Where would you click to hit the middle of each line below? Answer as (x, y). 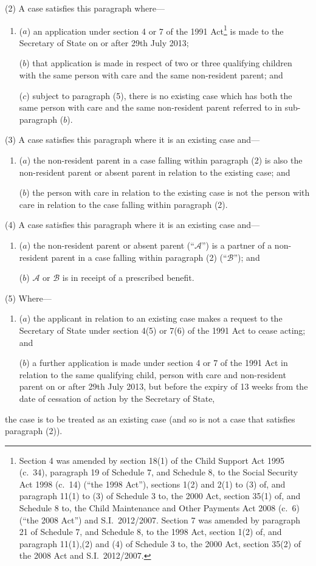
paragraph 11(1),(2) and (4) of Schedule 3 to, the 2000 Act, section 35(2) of (160, 543)
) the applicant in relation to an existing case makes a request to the (155, 318)
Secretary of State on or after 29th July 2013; (104, 42)
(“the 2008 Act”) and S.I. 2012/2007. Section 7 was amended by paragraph (160, 519)
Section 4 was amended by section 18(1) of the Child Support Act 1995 (152, 460)
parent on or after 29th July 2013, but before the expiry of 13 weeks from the (163, 386)
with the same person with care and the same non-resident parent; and (151, 75)
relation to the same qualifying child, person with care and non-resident (153, 374)
